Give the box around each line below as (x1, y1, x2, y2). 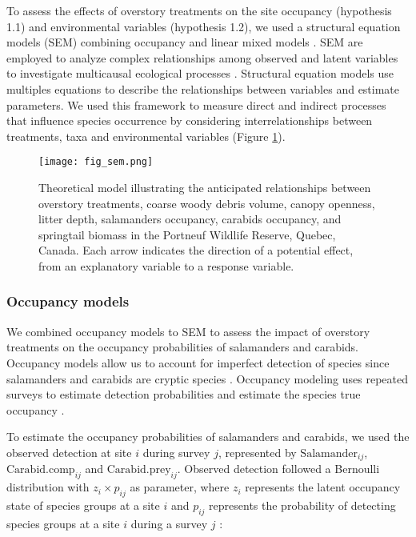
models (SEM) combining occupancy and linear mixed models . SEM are (6, 34, 363, 50)
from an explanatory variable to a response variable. (38, 257, 294, 274)
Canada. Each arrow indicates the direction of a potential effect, (38, 242, 354, 258)
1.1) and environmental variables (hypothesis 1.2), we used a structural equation (6, 18, 401, 34)
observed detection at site (6, 443, 132, 460)
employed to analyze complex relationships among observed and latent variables (6, 49, 398, 66)
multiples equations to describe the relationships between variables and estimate (6, 80, 400, 97)
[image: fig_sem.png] (38, 156, 154, 168)
